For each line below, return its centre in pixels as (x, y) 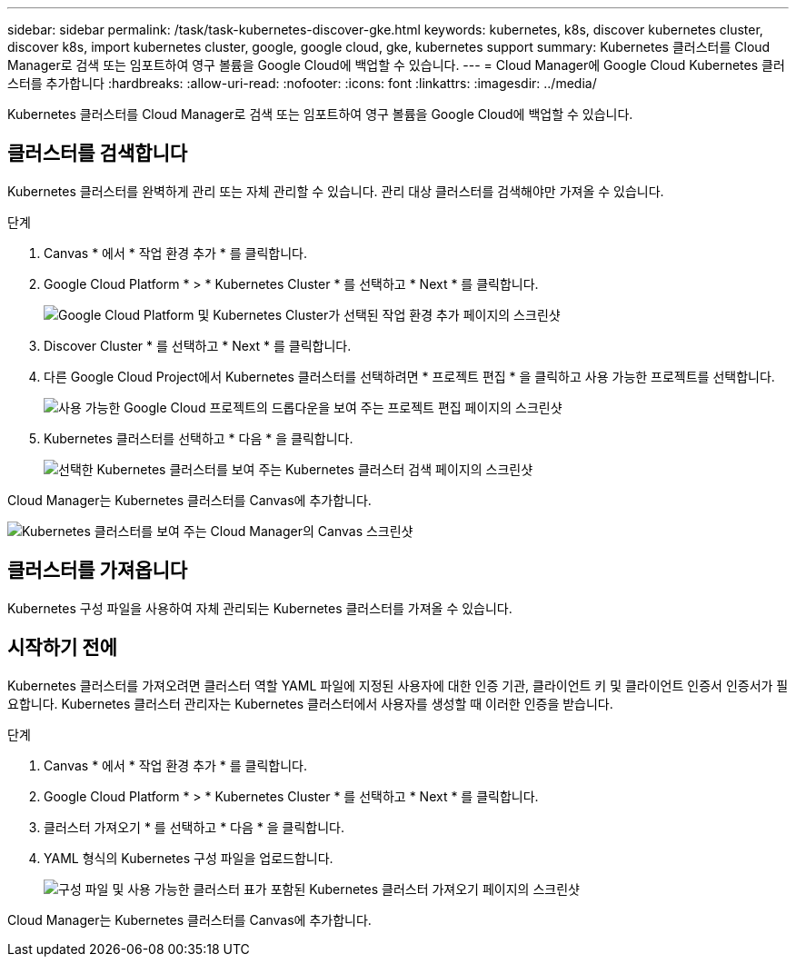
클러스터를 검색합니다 (98, 154)
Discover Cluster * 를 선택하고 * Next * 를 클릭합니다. (198, 345)
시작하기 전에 (62, 648)
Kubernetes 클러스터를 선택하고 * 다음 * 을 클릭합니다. (199, 438)
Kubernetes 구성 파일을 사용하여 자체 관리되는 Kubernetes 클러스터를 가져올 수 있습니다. (260, 608)
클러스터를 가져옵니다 (98, 571)
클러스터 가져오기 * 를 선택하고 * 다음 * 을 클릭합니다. (194, 827)
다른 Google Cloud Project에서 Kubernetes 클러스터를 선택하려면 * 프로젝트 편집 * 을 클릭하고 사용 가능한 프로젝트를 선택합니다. (409, 376)
